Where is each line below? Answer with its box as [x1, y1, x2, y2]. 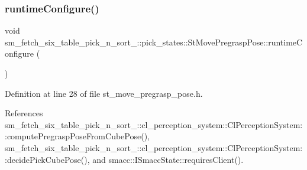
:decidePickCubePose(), [5, 153, 90, 165]
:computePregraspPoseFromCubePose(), [5, 130, 150, 142]
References [5, 107, 43, 119]
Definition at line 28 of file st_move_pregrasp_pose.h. [5, 87, 203, 99]
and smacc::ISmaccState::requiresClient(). [92, 153, 244, 165]
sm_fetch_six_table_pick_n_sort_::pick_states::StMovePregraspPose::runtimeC [5, 35, 303, 48]
